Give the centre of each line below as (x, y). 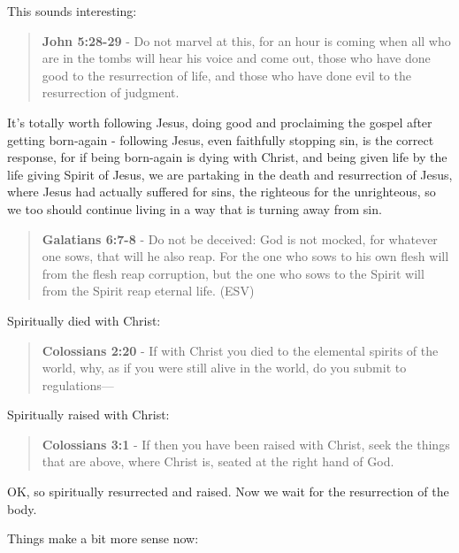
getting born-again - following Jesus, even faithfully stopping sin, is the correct (221, 139)
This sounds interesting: (72, 11)
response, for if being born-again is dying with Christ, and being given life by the (227, 157)
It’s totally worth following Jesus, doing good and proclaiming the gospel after (220, 122)
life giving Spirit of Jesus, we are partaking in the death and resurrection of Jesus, (230, 174)
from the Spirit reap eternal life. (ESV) (148, 291)
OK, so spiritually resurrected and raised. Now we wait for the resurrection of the (228, 492)
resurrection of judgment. (111, 92)
